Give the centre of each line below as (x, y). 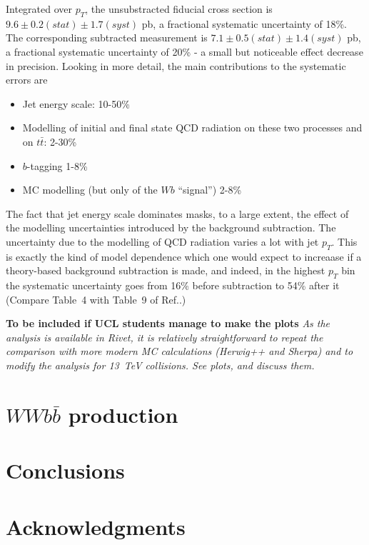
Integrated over (39, 9)
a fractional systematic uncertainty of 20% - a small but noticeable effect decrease (184, 51)
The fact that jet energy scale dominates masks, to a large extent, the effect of (177, 213)
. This (344, 241)
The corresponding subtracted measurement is (107, 37)
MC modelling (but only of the (90, 190)
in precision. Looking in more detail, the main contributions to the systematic (176, 65)
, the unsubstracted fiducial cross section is (179, 9)
